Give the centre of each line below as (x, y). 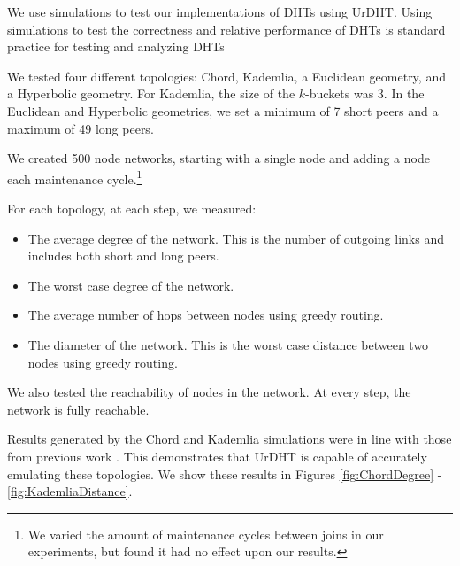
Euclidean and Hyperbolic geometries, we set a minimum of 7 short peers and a (223, 110)
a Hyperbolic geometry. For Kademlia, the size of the (151, 93)
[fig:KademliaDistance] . (70, 491)
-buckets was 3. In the (365, 93)
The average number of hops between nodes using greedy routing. (206, 315)
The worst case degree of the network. (131, 285)
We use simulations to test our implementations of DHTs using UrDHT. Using (220, 12)
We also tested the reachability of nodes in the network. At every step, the (209, 392)
